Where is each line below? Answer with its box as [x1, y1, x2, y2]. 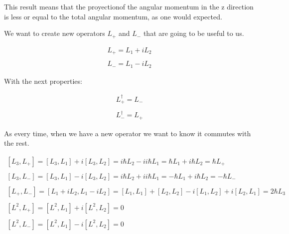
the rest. [4, 138, 29, 148]
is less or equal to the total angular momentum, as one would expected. [4, 11, 222, 21]
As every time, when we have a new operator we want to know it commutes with [4, 128, 251, 138]
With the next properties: [4, 75, 82, 86]
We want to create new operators [4, 28, 105, 38]
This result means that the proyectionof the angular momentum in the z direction [4, 1, 254, 11]
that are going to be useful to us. [143, 28, 244, 38]
